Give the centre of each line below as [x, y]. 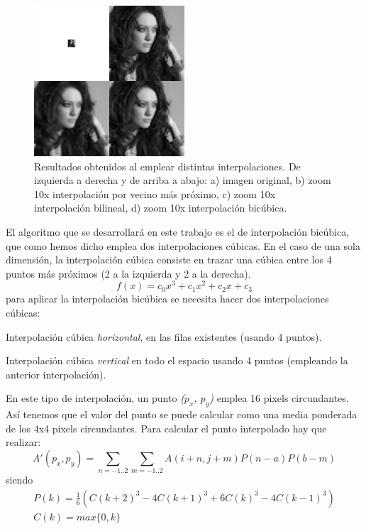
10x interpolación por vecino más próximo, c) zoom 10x [155, 193]
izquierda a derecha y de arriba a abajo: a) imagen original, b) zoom [183, 180]
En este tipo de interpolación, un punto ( [95, 398]
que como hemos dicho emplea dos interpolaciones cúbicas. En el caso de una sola [183, 245]
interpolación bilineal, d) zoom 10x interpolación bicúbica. [161, 208]
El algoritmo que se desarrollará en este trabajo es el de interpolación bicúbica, [178, 231]
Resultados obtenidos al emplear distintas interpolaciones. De [167, 166]
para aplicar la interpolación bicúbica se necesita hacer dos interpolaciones [167, 299]
